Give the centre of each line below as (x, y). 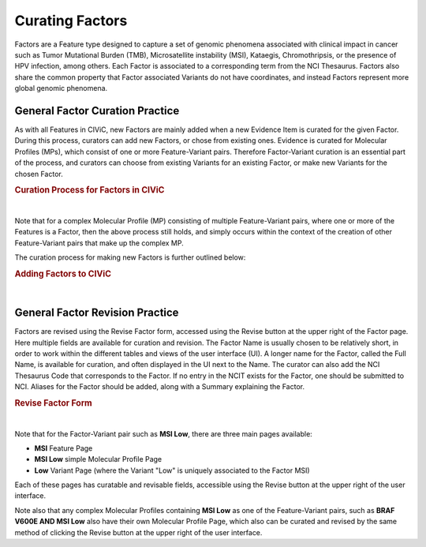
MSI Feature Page (64, 448)
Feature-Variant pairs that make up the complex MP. (99, 243)
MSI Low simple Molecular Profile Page (98, 459)
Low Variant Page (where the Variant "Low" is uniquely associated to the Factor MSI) (172, 470)
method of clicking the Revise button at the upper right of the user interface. (138, 532)
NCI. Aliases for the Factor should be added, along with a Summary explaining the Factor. (160, 387)
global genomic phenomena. (61, 88)
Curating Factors (71, 21)
